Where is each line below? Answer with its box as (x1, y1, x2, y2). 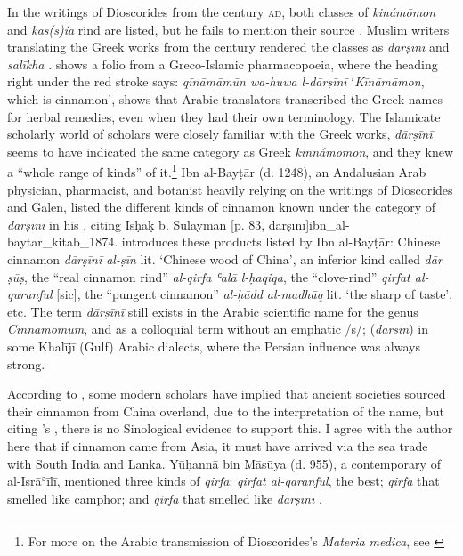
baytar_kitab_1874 (7, 232, 115, 251)
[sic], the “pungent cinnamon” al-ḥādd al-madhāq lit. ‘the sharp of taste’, (56, 285, 453, 303)
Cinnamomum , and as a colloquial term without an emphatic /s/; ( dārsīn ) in (7, 319, 429, 338)
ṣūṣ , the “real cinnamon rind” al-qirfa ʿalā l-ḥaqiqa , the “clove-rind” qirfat (7, 267, 410, 286)
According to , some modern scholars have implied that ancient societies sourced (7, 384, 446, 403)
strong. (7, 354, 45, 373)
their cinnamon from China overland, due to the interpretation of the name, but (7, 401, 445, 420)
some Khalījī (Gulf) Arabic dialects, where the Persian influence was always (7, 336, 420, 355)
